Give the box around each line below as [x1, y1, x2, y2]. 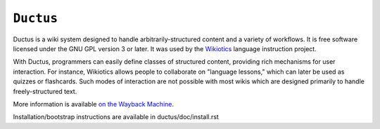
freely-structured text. [13, 87, 77, 95]
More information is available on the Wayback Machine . [13, 100, 175, 108]
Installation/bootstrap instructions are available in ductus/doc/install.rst [13, 113, 220, 121]
